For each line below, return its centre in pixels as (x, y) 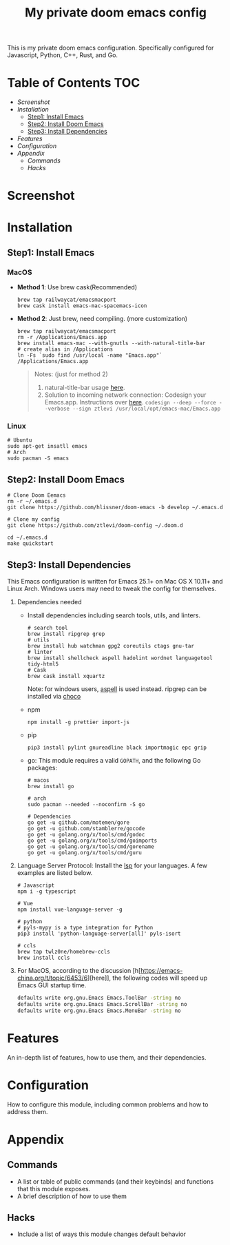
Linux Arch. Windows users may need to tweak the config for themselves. (112, 589)
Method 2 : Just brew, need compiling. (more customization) (102, 319)
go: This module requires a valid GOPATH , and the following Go (114, 761)
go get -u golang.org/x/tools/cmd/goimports (92, 841)
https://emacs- (161, 971)
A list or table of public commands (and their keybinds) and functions (115, 1181)
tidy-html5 (43, 664)
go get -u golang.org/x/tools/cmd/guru (85, 853)
